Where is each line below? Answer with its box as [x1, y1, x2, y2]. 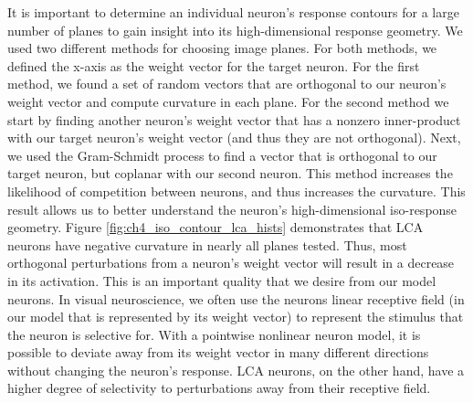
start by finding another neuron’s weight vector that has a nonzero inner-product [7, 110, 461, 129]
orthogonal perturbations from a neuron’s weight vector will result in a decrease [7, 253, 455, 272]
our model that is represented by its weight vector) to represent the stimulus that [7, 307, 464, 326]
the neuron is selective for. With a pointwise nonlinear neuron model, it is [7, 324, 421, 344]
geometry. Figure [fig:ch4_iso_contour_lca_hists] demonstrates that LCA [7, 217, 424, 237]
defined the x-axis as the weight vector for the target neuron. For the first [7, 56, 420, 75]
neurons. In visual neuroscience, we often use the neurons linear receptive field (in [7, 289, 465, 308]
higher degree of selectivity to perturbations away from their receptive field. [7, 378, 431, 398]
